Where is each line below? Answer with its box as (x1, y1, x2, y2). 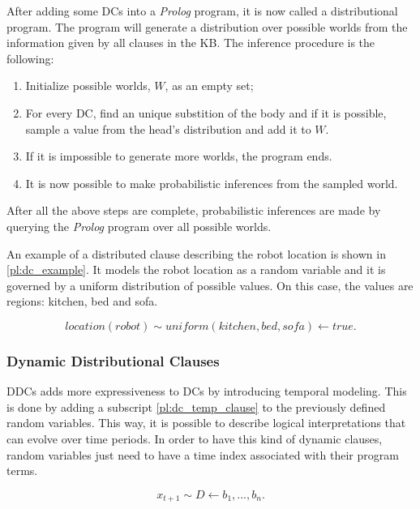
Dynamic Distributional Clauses (6, 350, 220, 370)
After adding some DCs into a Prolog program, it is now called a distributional (6, 2, 398, 19)
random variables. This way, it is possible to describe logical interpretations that (6, 414, 406, 431)
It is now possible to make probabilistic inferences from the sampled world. (25, 174, 398, 191)
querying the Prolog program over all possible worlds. (6, 217, 272, 234)
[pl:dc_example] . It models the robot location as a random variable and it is (6, 261, 386, 278)
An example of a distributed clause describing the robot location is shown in (6, 245, 386, 262)
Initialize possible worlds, (25, 77, 151, 94)
